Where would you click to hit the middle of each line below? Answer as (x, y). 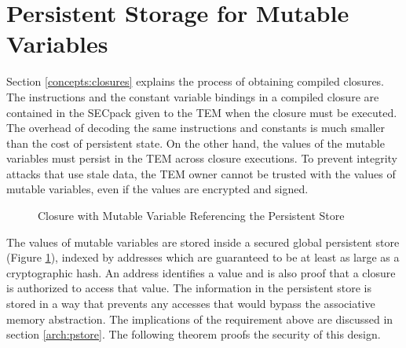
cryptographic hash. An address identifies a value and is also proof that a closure (201, 272)
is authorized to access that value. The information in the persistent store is (189, 288)
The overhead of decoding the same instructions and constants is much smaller (196, 128)
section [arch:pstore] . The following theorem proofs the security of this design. (194, 334)
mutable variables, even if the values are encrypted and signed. (157, 189)
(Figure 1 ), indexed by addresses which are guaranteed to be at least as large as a (203, 257)
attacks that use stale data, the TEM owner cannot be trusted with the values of (201, 173)
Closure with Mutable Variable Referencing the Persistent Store (191, 216)
